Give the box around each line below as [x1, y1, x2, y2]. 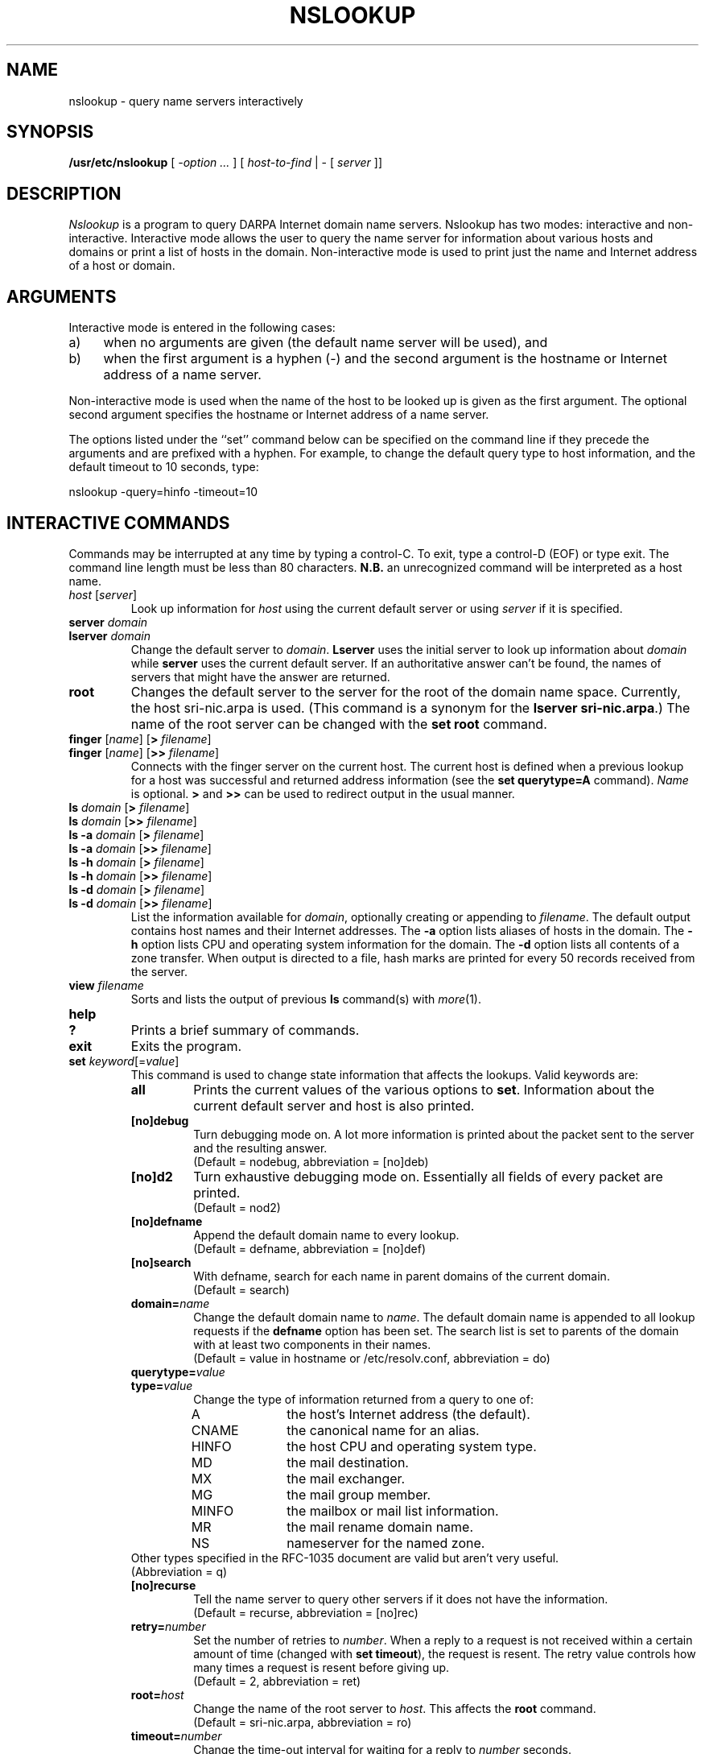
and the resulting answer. [193, 1140, 328, 1155]
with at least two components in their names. [193, 1337, 431, 1351]
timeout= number [130, 1728, 222, 1743]
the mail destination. [287, 1454, 409, 1471]
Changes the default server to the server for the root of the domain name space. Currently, [130, 683, 681, 700]
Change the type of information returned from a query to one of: [193, 1392, 534, 1406]
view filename [68, 978, 144, 992]
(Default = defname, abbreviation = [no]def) [193, 1241, 426, 1256]
